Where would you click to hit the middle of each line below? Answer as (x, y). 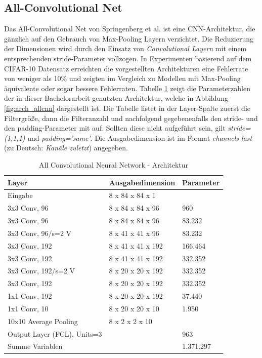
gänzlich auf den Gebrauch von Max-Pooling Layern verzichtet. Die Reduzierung (129, 38)
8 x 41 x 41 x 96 (134, 233)
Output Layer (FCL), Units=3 (55, 333)
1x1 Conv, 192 (30, 296)
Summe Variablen (35, 346)
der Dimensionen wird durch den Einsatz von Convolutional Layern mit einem (125, 48)
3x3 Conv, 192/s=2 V (41, 271)
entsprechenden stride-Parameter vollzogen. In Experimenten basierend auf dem (128, 58)
